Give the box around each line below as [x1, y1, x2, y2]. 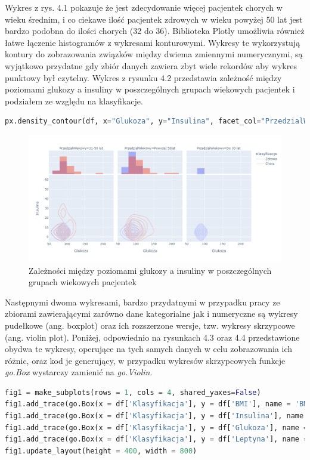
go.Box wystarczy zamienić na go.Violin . [5, 366, 153, 378]
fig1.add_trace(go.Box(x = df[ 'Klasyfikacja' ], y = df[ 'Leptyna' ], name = [5, 435, 308, 444]
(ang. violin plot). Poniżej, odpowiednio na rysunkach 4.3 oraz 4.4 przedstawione [5, 331, 300, 343]
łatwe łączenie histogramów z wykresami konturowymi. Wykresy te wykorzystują [5, 36, 300, 48]
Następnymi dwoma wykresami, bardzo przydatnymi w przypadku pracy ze [5, 295, 280, 308]
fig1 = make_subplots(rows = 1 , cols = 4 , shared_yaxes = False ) [5, 388, 261, 397]
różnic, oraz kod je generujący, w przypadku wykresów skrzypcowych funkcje [5, 354, 286, 366]
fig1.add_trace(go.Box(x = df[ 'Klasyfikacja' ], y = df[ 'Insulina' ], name [5, 412, 304, 421]
